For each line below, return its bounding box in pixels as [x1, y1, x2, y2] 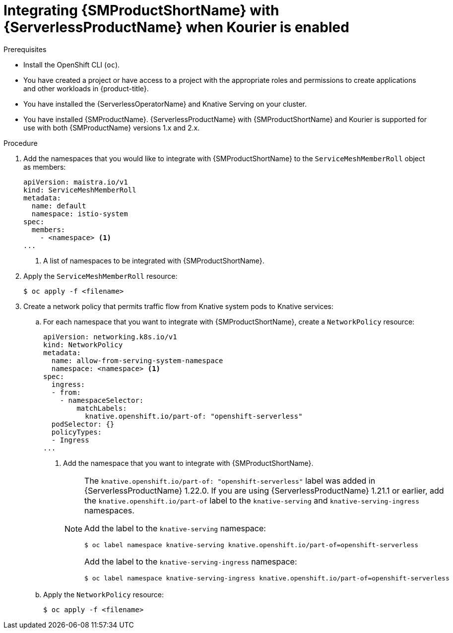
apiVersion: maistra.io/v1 [23, 178, 128, 186]
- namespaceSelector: [60, 396, 144, 404]
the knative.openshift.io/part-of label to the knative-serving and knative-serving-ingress [84, 495, 419, 506]
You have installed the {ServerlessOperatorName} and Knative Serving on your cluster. [23, 99, 307, 108]
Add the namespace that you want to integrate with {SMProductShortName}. [63, 458, 314, 467]
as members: [23, 162, 66, 171]
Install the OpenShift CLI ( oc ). [23, 60, 120, 69]
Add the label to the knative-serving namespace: [84, 523, 266, 533]
